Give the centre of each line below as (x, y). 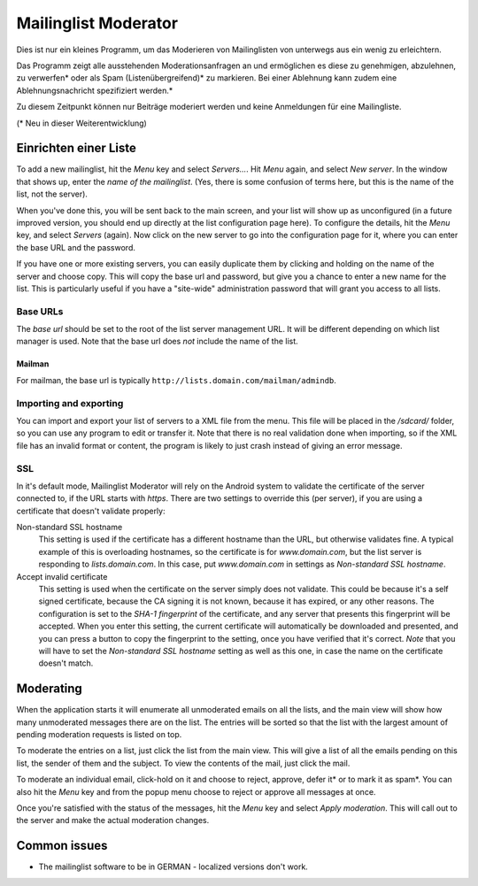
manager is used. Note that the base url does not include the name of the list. (157, 342)
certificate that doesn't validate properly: (91, 511)
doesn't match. (66, 663)
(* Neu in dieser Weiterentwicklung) (82, 123)
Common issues (62, 846)
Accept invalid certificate (62, 576)
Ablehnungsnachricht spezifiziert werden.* (95, 90)
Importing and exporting (70, 403)
